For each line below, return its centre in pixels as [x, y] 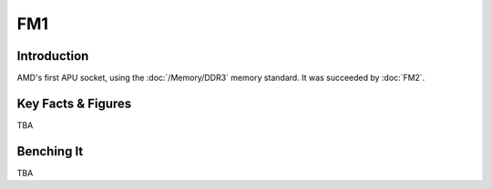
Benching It [50, 151]
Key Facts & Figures [74, 103]
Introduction [53, 56]
